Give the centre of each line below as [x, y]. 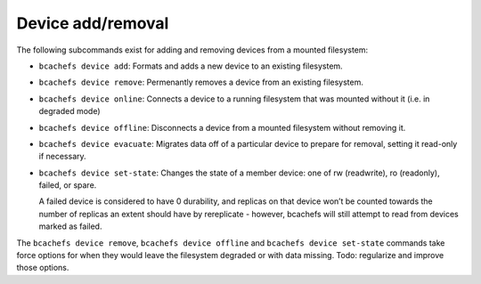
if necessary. [62, 157]
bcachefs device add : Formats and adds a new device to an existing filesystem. [191, 66]
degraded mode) [70, 111]
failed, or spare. [68, 185]
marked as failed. [70, 226]
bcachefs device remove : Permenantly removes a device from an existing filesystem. [201, 82]
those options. [43, 268]
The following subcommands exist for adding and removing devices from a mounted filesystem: [192, 50]
